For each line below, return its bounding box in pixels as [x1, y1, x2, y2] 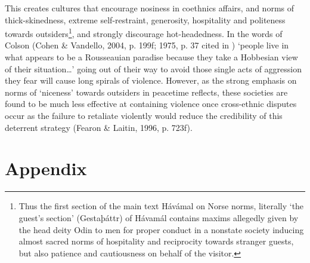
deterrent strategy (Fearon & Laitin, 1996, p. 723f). [5, 121, 193, 133]
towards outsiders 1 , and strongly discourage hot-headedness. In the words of [5, 26, 283, 39]
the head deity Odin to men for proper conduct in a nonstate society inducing [18, 223, 304, 236]
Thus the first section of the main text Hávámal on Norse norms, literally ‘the [18, 200, 304, 212]
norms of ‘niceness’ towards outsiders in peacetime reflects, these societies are [5, 85, 288, 98]
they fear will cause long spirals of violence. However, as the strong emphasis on [5, 74, 297, 87]
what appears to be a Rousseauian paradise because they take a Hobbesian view [5, 51, 298, 63]
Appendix [5, 156, 87, 181]
